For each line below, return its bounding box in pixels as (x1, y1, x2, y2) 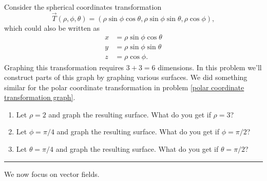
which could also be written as (4, 22, 100, 33)
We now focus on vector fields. (4, 168, 100, 179)
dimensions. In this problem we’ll (158, 62, 262, 72)
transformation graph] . (4, 92, 75, 103)
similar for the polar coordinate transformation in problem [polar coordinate (4, 82, 244, 92)
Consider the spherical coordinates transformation (4, 2, 162, 12)
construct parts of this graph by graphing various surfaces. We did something (4, 72, 247, 83)
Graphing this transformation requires (4, 62, 124, 72)
